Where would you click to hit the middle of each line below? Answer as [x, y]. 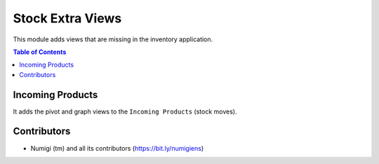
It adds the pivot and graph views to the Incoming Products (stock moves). [125, 111]
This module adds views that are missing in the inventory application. [113, 39]
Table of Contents [40, 52]
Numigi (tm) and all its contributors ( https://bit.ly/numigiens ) [117, 148]
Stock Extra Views [67, 18]
